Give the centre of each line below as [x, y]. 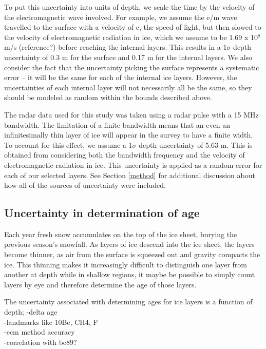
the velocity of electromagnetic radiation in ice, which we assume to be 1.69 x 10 [131, 37]
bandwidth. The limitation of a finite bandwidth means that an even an [117, 124]
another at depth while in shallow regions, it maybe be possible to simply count [130, 274]
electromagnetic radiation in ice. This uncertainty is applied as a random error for [133, 164]
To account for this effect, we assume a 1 [68, 144]
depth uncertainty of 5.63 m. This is [196, 144]
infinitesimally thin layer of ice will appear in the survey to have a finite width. [129, 135]
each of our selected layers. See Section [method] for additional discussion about [130, 175]
